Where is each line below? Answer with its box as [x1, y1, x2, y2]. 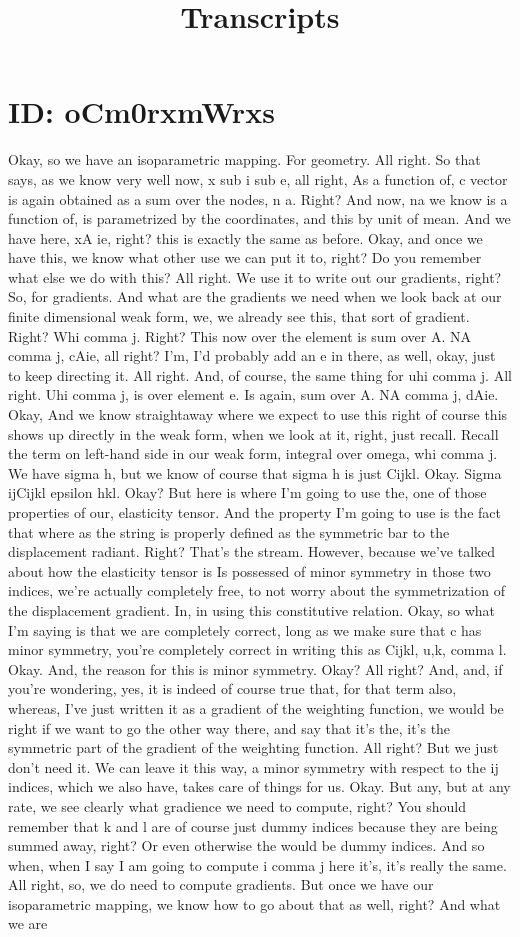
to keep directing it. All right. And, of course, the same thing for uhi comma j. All [8, 364, 512, 385]
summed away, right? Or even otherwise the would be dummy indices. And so [8, 835, 485, 856]
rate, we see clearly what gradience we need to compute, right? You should [8, 795, 466, 816]
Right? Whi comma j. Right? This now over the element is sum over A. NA [8, 325, 472, 346]
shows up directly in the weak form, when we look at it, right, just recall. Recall [8, 423, 499, 444]
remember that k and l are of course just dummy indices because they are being [8, 815, 498, 836]
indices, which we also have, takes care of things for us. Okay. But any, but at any [8, 776, 511, 797]
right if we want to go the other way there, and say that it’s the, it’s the [8, 717, 451, 738]
